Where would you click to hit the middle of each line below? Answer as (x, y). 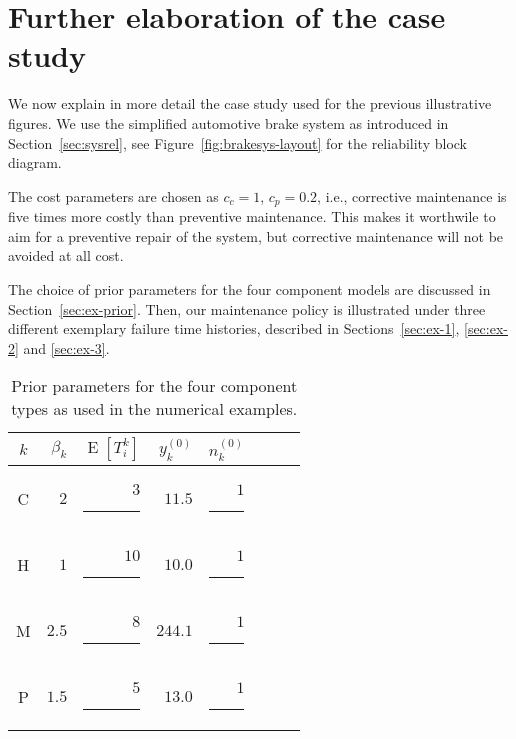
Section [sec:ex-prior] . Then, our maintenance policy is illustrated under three (247, 308)
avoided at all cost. (66, 255)
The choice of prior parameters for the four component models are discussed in (249, 288)
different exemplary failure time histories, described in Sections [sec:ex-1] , (234, 328)
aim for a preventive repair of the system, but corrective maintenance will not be (256, 235)
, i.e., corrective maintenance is (412, 195)
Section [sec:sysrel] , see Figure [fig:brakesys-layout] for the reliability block (237, 142)
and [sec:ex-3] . (66, 347)
